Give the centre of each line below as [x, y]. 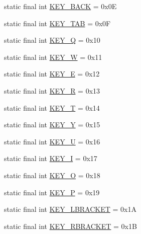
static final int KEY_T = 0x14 [52, 107]
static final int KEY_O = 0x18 [52, 175]
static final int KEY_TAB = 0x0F [57, 23]
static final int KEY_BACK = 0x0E [60, 6]
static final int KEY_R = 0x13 [52, 90]
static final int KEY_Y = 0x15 [52, 125]
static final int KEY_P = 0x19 [52, 192]
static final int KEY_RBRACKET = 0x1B [70, 226]
